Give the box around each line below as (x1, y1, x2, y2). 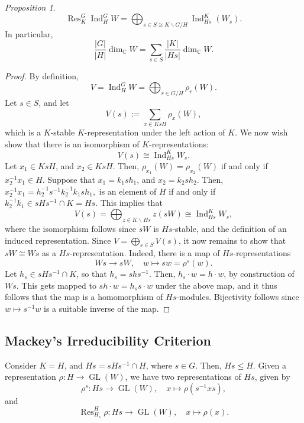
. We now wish (235, 126, 288, 138)
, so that (76, 267, 107, 280)
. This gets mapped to (16, 279, 96, 291)
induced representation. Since (5, 234, 111, 246)
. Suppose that (42, 173, 95, 185)
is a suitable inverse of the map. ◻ (44, 302, 170, 314)
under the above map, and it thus (155, 279, 277, 291)
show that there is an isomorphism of (5, 137, 140, 150)
